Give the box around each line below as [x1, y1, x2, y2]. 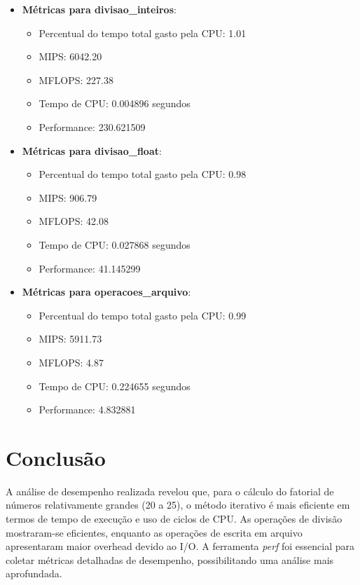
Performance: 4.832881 [39, 402, 136, 417]
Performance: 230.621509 [39, 119, 146, 134]
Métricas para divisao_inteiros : [22, 2, 176, 16]
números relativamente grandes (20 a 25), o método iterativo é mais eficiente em [6, 497, 350, 512]
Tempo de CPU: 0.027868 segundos [39, 237, 191, 252]
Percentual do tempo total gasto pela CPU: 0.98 [39, 167, 247, 181]
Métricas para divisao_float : [22, 143, 162, 158]
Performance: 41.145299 [39, 261, 141, 275]
